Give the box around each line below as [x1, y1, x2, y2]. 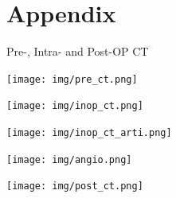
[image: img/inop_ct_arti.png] [6, 127, 172, 139]
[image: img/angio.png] [6, 153, 132, 165]
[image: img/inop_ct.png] [6, 100, 143, 112]
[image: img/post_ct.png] [6, 181, 143, 192]
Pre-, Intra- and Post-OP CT [6, 43, 149, 60]
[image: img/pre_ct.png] [6, 73, 138, 85]
